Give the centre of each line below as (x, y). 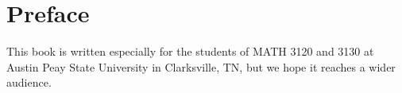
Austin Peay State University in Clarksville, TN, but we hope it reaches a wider (201, 66)
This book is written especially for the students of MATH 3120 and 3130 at (190, 51)
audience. (29, 82)
